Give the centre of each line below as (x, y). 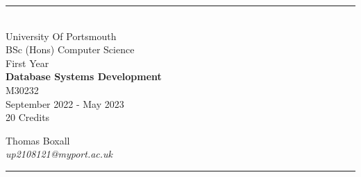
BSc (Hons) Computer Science (70, 49)
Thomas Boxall (38, 140)
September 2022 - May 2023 (65, 103)
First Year (27, 63)
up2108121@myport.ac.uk (59, 154)
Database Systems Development (84, 76)
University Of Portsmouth (61, 36)
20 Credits (28, 117)
